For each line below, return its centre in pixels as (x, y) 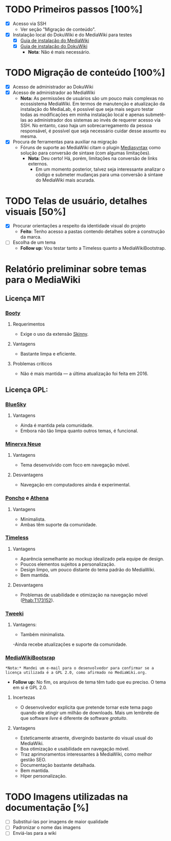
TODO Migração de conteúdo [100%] (85, 73)
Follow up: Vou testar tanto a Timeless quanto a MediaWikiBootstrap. (93, 248)
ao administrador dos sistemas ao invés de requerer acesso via (94, 120)
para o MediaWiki (43, 280)
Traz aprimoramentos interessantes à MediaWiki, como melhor (86, 754)
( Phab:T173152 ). (37, 600)
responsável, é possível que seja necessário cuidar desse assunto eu (93, 131)
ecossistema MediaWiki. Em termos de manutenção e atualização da (92, 104)
